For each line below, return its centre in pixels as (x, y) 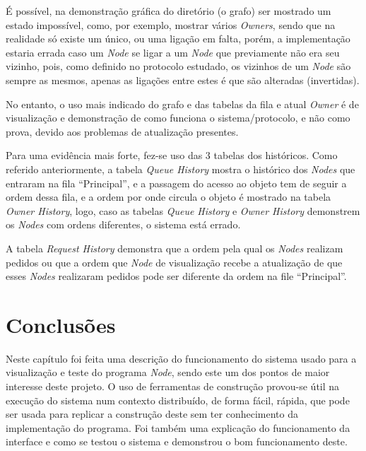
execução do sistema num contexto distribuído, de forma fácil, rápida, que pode (178, 400)
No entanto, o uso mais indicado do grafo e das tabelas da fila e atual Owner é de (182, 104)
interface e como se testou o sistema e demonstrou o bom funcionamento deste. (177, 441)
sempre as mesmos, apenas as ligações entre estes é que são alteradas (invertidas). (183, 80)
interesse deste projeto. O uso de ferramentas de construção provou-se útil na (173, 386)
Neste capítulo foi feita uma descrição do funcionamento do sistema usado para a (181, 358)
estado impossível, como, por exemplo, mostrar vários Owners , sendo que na (171, 24)
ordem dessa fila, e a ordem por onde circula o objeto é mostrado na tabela (169, 197)
